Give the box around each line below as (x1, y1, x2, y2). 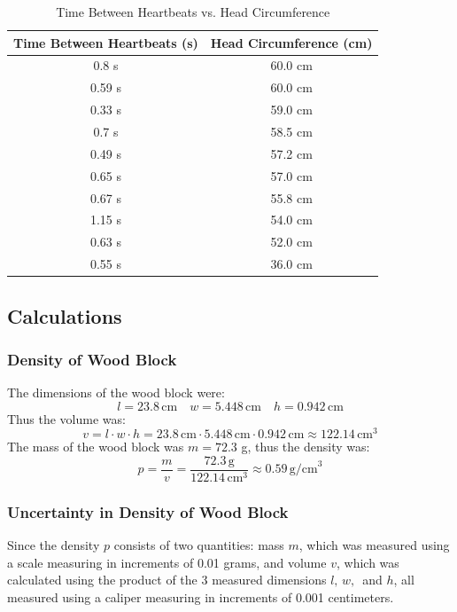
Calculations (7, 302, 122, 329)
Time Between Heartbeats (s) (13, 33, 198, 51)
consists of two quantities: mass (113, 536, 284, 554)
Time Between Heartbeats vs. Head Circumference (56, 3, 330, 20)
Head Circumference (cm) (210, 33, 373, 51)
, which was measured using (298, 536, 450, 554)
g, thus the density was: (241, 437, 370, 456)
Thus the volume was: (7, 409, 126, 428)
